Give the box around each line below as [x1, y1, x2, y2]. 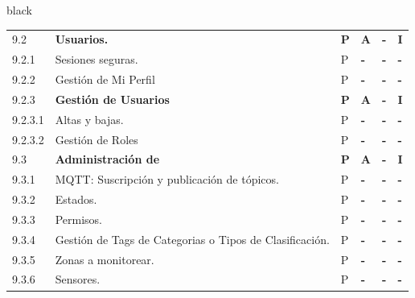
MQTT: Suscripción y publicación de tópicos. [55, 171, 279, 188]
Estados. [55, 191, 97, 208]
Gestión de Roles [55, 130, 138, 147]
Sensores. [55, 271, 101, 288]
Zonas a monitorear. [55, 250, 154, 267]
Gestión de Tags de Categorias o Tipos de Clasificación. [55, 230, 330, 247]
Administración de [55, 151, 160, 168]
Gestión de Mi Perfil [55, 71, 155, 88]
